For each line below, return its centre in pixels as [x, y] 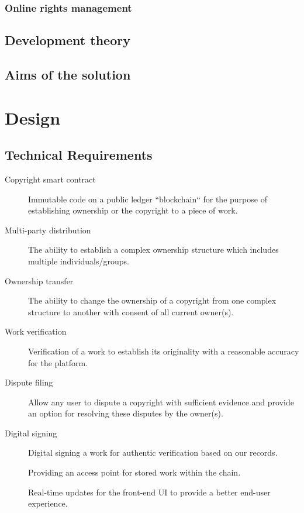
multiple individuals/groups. [79, 261]
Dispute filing [29, 382]
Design [33, 117]
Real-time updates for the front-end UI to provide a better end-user [149, 492]
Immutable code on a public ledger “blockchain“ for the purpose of [148, 199]
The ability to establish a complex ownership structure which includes [153, 249]
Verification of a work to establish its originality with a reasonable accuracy [164, 351]
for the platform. [58, 362]
